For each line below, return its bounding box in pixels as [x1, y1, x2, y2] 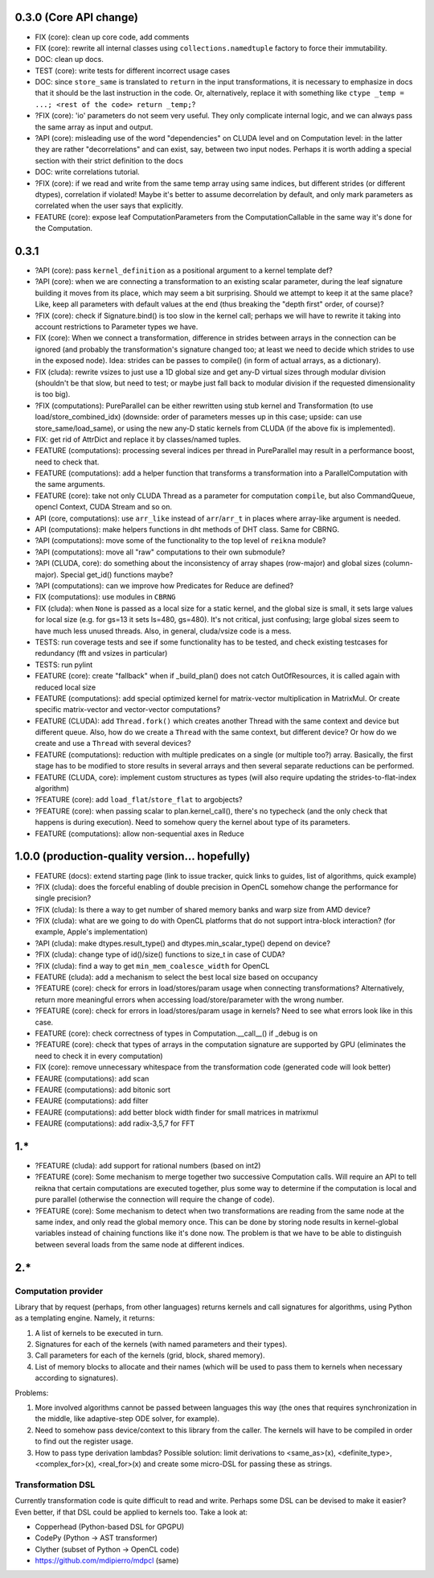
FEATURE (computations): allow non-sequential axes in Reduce [35, 829, 244, 838]
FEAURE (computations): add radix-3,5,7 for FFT [35, 1119, 195, 1128]
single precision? [35, 893, 92, 903]
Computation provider [14, 1285, 104, 1296]
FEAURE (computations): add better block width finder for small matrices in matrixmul [35, 1107, 319, 1117]
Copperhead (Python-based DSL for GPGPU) [35, 1522, 185, 1531]
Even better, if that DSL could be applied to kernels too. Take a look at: [14, 1507, 248, 1517]
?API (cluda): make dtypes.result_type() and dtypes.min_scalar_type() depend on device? [35, 938, 331, 948]
